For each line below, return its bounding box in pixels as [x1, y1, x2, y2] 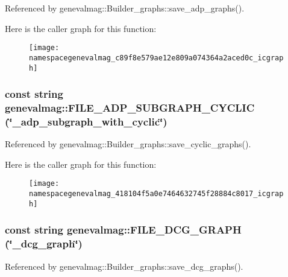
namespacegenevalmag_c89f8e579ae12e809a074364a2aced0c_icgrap [29, 53, 284, 62]
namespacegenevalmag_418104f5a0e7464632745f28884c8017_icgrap [29, 189, 284, 199]
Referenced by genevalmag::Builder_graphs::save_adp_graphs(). [5, 2, 245, 14]
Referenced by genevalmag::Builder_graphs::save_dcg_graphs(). [5, 259, 243, 272]
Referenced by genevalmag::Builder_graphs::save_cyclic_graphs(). [5, 138, 251, 150]
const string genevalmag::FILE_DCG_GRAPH [5, 222, 242, 237]
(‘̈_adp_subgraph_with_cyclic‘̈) [5, 113, 167, 129]
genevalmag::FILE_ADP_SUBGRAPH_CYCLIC [5, 100, 255, 115]
